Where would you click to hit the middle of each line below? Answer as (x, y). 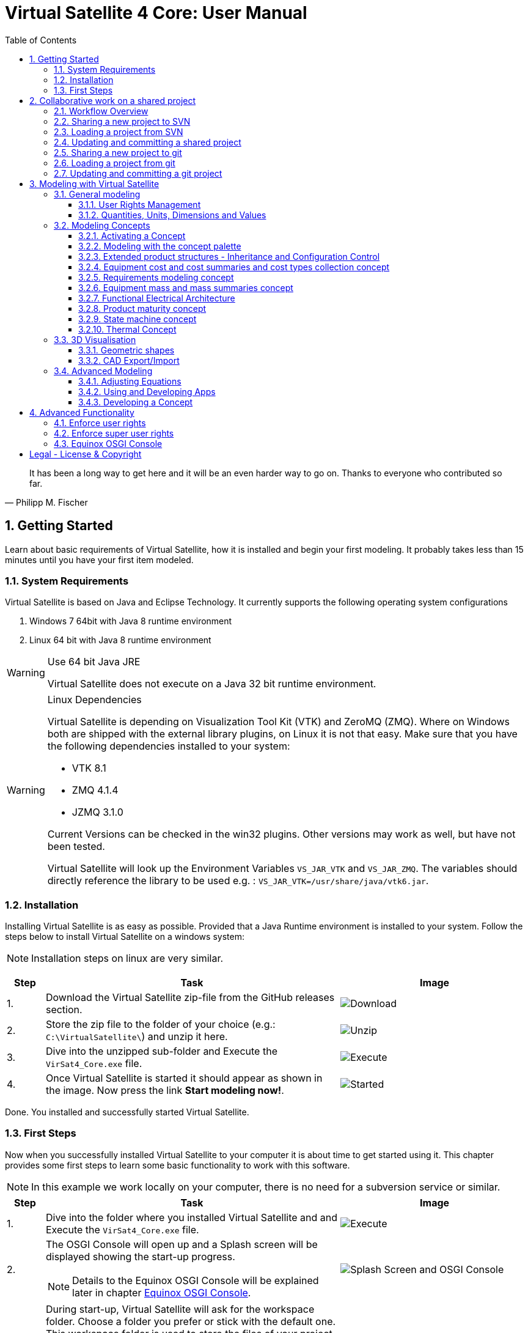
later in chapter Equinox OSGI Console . (162, 1292)
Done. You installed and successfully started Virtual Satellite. (127, 1112)
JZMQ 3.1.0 (97, 812)
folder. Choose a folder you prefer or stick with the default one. (191, 1321)
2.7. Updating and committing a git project (138, 173)
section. (64, 1010)
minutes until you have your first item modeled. (99, 559)
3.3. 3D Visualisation (95, 339)
